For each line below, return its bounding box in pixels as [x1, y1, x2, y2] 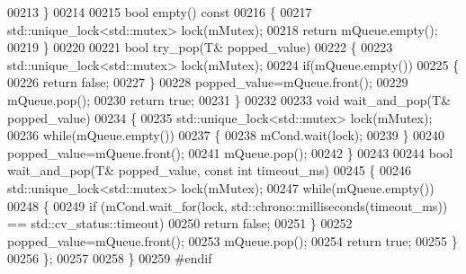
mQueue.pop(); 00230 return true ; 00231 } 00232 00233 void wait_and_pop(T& [7, 90, 451, 109]
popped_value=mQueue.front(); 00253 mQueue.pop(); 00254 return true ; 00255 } [7, 231, 458, 250]
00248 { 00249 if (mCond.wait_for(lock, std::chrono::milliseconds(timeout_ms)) [7, 196, 448, 215]
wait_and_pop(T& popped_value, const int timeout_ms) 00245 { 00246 [7, 161, 411, 180]
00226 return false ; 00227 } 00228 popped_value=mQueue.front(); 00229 [7, 73, 408, 92]
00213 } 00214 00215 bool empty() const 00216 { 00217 [7, 3, 312, 21]
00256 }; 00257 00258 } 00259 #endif [7, 249, 212, 268]
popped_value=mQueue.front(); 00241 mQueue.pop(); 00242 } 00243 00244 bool [7, 143, 453, 162]
